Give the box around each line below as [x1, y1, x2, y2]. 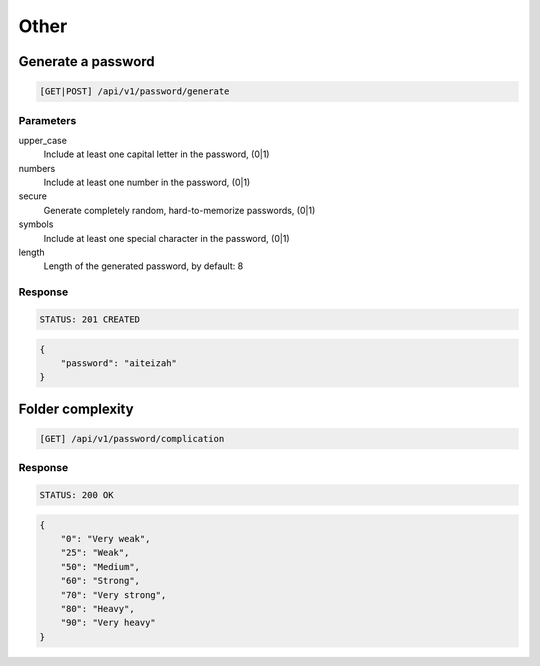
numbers [18, 162, 56, 174]
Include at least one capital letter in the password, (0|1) [43, 148, 270, 160]
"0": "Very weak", [60, 533, 151, 545]
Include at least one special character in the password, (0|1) [43, 232, 290, 244]
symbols [18, 218, 54, 230]
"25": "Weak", [60, 547, 130, 559]
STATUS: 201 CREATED [39, 313, 140, 325]
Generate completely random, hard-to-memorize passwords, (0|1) [43, 204, 316, 216]
